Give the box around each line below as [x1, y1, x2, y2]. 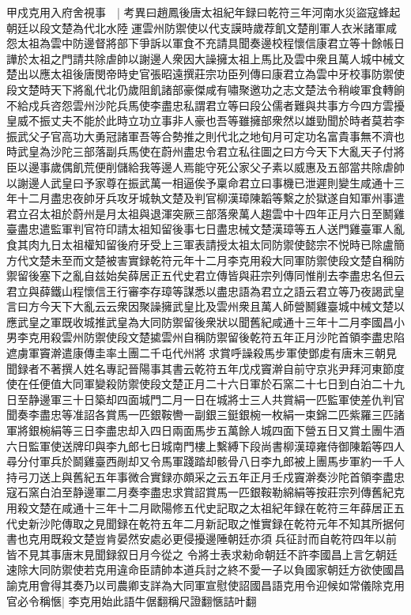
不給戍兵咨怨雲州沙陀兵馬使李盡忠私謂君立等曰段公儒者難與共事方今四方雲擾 [6, 96, 405, 113]
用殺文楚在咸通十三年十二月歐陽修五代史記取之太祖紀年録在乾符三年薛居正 [6, 500, 394, 515]
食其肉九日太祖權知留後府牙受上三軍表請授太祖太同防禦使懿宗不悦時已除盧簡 [6, 236, 405, 252]
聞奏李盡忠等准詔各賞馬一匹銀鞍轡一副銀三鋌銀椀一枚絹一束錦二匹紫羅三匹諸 [6, 406, 405, 423]
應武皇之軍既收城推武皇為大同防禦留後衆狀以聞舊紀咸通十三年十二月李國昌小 [6, 313, 405, 330]
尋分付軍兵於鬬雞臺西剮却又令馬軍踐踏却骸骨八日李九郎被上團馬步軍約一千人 [6, 453, 405, 470]
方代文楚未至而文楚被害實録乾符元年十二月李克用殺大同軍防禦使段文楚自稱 [6, 251, 394, 268]
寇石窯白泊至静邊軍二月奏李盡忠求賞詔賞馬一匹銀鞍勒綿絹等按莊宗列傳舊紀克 [6, 484, 405, 500]
